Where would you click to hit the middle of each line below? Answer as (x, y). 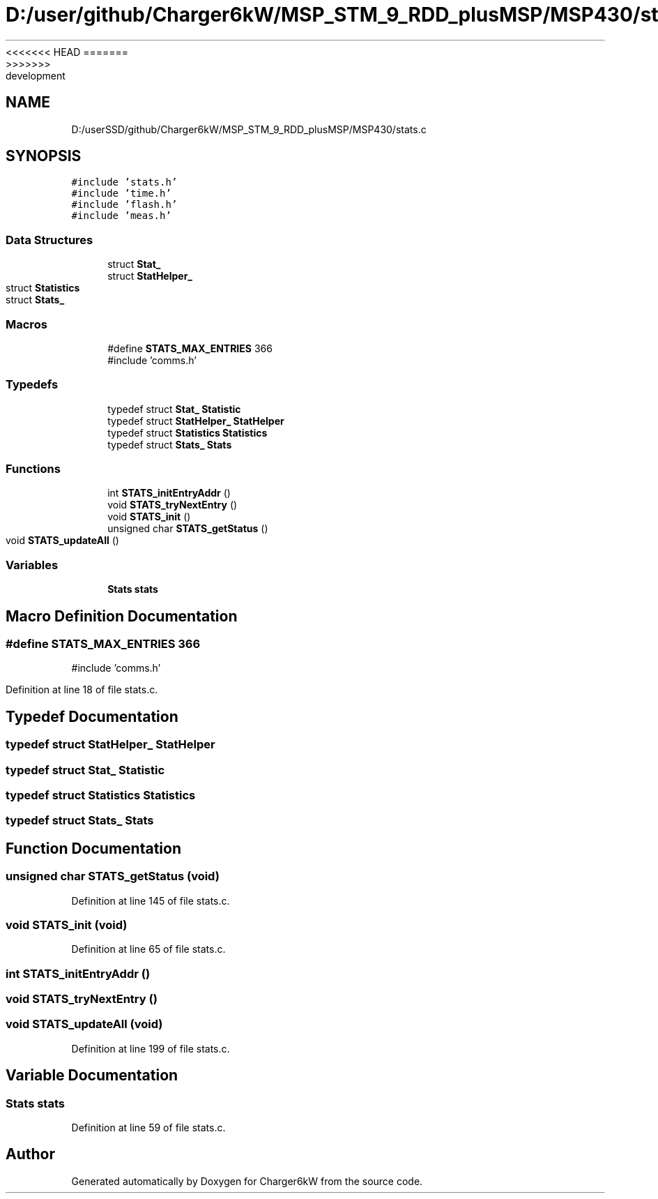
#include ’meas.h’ (121, 216)
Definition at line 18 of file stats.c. (82, 690)
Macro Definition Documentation (122, 616)
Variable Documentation (92, 1076)
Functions (33, 469)
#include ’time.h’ (121, 194)
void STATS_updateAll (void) (84, 1024)
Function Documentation (93, 848)
